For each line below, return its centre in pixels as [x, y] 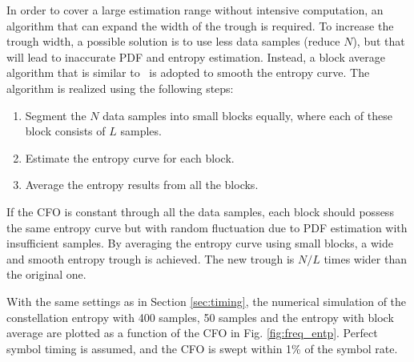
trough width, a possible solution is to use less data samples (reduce [173, 41]
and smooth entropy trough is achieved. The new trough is [151, 258]
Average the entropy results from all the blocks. [142, 185]
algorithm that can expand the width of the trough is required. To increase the [200, 25]
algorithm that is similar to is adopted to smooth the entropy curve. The [188, 72]
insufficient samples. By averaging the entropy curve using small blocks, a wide [200, 243]
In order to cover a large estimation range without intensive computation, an [195, 10]
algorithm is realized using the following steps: [120, 88]
